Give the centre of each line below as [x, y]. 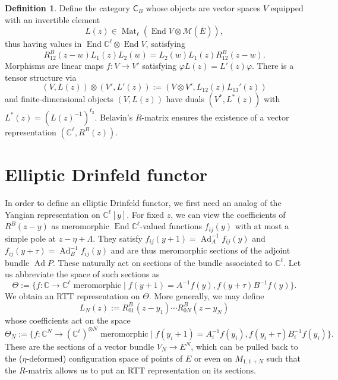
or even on [213, 358]
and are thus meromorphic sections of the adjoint [200, 250]
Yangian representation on [53, 214]
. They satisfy [118, 238]
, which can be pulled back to [244, 346]
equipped [287, 8]
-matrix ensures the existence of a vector [215, 117]
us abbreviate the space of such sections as [82, 274]
